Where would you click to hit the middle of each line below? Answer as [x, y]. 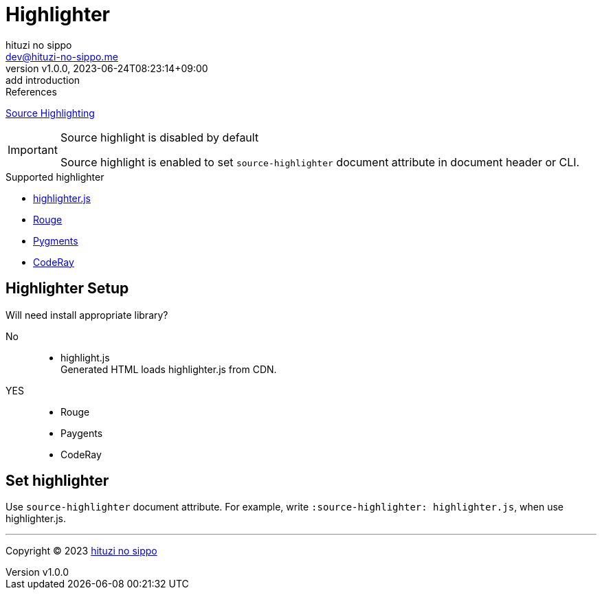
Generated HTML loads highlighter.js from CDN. [169, 369]
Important [33, 149]
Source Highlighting [50, 113]
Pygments [56, 240]
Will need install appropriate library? [87, 315]
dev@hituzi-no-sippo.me [62, 56]
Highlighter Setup [67, 289]
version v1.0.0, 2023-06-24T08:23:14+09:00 [107, 68]
